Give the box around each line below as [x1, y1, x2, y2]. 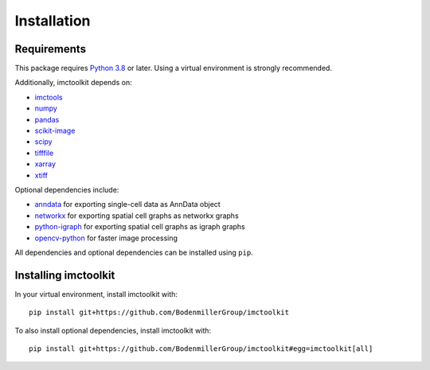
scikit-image [34, 126, 76, 135]
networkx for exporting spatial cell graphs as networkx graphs [34, 211, 239, 220]
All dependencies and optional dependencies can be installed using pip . [14, 247, 254, 257]
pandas [34, 115, 60, 124]
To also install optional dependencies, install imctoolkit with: [14, 325, 211, 335]
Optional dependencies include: [14, 185, 119, 194]
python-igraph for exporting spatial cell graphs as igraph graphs [34, 222, 246, 232]
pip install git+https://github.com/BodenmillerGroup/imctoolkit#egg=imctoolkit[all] [29, 345, 373, 353]
